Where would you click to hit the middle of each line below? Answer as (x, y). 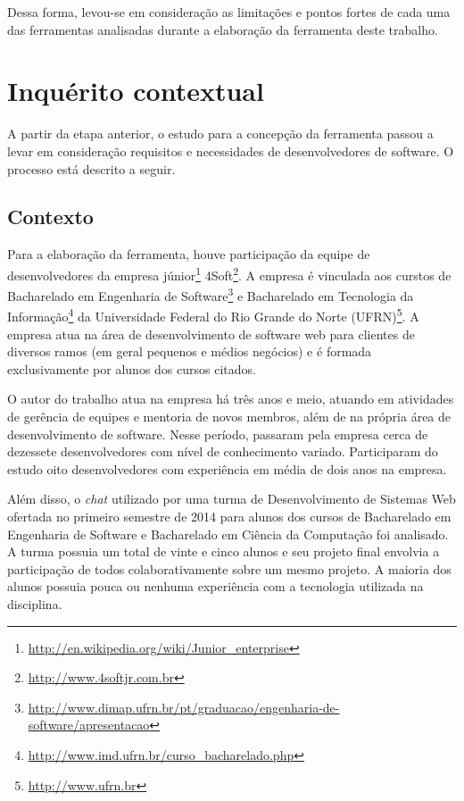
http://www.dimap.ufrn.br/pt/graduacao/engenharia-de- (184, 707)
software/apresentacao (89, 725)
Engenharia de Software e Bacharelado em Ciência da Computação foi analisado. (228, 534)
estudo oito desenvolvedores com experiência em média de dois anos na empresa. (227, 468)
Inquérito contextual (136, 91)
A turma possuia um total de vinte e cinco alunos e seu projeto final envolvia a (224, 551)
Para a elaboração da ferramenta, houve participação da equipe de (189, 254)
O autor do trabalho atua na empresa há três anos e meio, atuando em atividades (231, 399)
